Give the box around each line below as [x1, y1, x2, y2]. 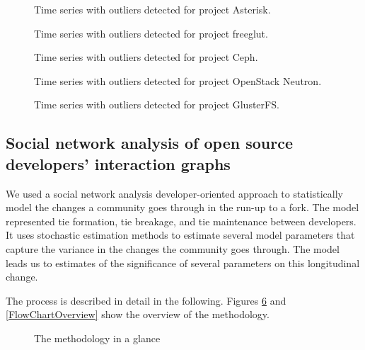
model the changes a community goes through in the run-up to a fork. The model [6, 200, 359, 215]
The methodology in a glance [34, 330, 161, 345]
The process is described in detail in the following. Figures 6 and [6, 293, 286, 307]
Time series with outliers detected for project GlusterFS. [34, 97, 279, 112]
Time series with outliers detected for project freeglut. [34, 26, 268, 40]
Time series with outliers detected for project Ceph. [34, 50, 258, 64]
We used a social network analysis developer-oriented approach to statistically [6, 186, 343, 201]
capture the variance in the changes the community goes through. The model [6, 241, 340, 256]
